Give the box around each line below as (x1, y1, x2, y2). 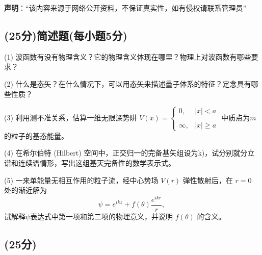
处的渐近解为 (4, 185, 47, 195)
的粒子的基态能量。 (4, 130, 68, 141)
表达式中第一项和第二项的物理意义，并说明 (30, 211, 173, 221)
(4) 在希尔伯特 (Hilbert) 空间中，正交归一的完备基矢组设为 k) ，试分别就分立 (4, 147, 255, 158)
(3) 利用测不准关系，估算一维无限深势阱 (4, 112, 137, 122)
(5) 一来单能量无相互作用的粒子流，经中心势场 (4, 174, 159, 185)
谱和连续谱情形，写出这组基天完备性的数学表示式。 (4, 157, 175, 168)
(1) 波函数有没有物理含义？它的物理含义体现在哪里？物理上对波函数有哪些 (4, 51, 251, 62)
